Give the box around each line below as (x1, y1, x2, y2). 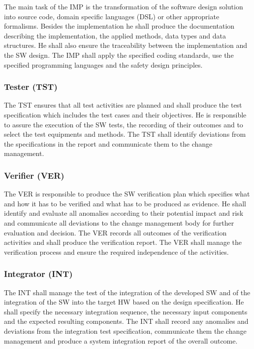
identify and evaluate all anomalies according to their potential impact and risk (4, 208, 244, 218)
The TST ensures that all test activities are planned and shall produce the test (4, 100, 242, 110)
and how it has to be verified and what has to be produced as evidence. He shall (4, 198, 246, 208)
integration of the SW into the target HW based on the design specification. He (4, 297, 244, 307)
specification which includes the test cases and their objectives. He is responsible (4, 109, 247, 119)
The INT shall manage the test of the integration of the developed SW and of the (4, 287, 251, 297)
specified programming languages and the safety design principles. (4, 59, 203, 70)
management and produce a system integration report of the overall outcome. (4, 335, 238, 346)
